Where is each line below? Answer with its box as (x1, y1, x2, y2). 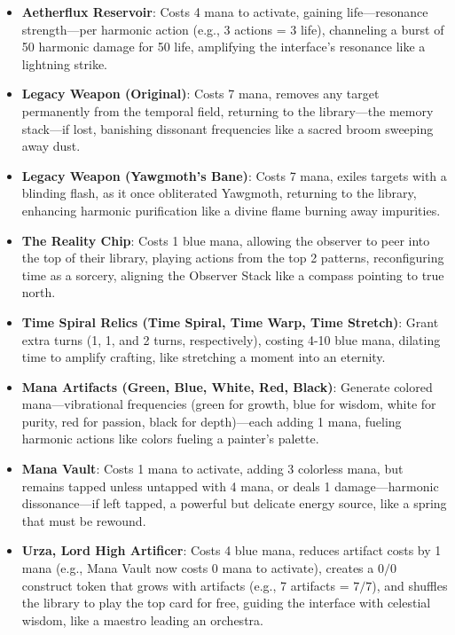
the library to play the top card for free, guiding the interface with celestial (21, 593, 431, 612)
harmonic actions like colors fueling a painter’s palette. (21, 429, 319, 448)
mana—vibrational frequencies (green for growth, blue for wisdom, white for (21, 395, 436, 413)
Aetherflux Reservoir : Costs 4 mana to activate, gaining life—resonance (21, 3, 428, 20)
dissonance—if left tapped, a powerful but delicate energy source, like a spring (21, 494, 447, 513)
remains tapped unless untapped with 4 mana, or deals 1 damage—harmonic (21, 476, 439, 495)
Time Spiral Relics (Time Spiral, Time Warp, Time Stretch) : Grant (21, 312, 439, 331)
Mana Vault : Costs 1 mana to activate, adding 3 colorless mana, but (21, 459, 404, 478)
